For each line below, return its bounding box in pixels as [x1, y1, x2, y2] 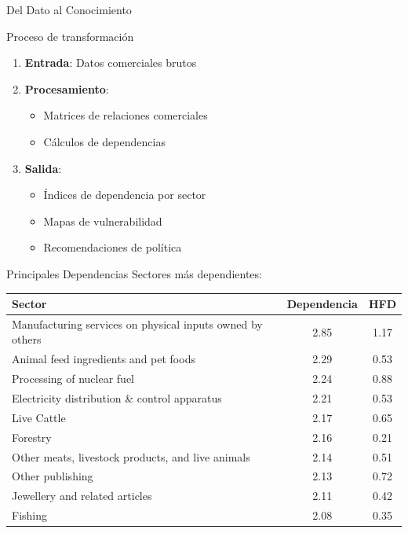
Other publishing [12, 468, 93, 484]
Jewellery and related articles [12, 487, 152, 504]
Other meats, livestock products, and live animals [12, 448, 250, 465]
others [12, 331, 42, 347]
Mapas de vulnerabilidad [43, 212, 162, 229]
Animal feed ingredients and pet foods [12, 351, 195, 367]
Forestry [12, 428, 52, 445]
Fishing [12, 507, 48, 524]
